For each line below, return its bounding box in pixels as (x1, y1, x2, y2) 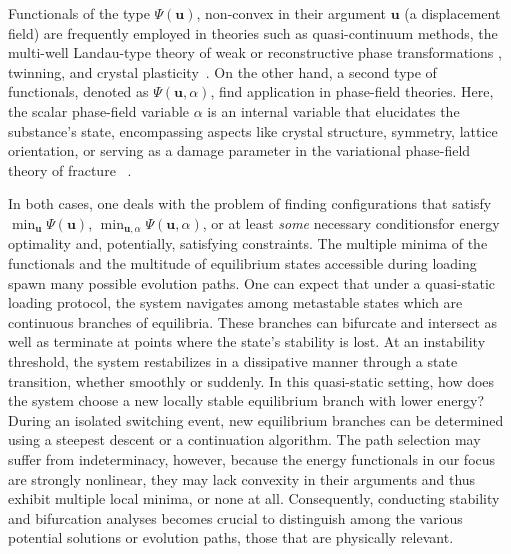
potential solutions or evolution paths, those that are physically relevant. (8, 527, 454, 548)
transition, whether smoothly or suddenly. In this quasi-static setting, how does (8, 370, 495, 391)
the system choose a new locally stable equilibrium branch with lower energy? (8, 390, 485, 411)
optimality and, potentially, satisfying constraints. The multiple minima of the (8, 233, 488, 254)
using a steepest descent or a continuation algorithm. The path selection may (8, 429, 481, 450)
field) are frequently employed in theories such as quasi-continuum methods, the (8, 22, 498, 43)
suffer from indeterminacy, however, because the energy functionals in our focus (8, 448, 496, 469)
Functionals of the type (8, 3, 150, 23)
